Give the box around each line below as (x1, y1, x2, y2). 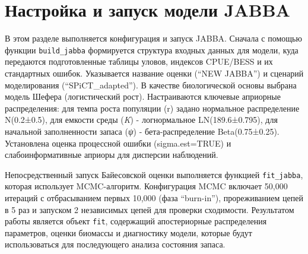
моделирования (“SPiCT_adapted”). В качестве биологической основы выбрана (5, 78, 297, 91)
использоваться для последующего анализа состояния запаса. (5, 238, 226, 250)
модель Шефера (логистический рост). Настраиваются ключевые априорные (5, 90, 281, 103)
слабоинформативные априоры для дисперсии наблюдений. (5, 148, 218, 161)
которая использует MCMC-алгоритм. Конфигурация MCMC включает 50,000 (5, 180, 288, 192)
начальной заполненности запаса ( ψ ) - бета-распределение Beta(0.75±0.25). (5, 125, 280, 137)
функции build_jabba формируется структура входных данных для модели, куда (5, 43, 299, 56)
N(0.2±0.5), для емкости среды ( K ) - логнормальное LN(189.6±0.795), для (5, 113, 278, 126)
